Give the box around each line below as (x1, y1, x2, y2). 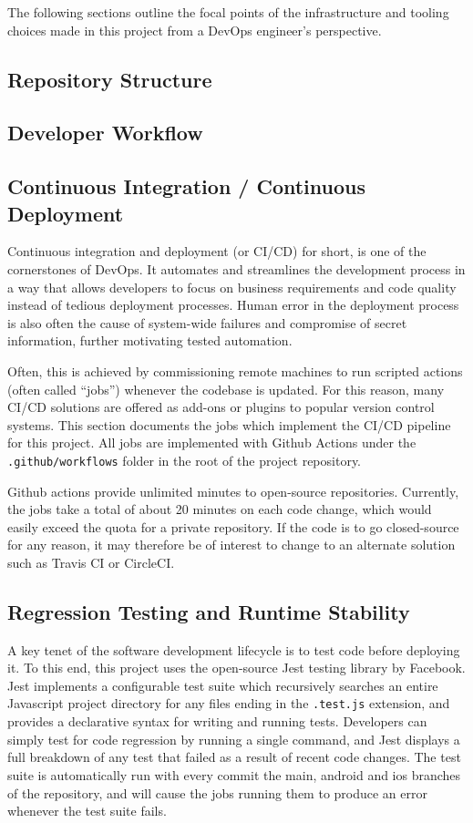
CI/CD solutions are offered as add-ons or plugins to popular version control (7, 397, 435, 417)
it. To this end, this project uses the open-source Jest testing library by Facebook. (7, 658, 466, 677)
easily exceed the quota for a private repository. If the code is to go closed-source (7, 517, 459, 536)
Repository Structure (7, 65, 212, 93)
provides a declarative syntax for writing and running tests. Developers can (7, 712, 427, 731)
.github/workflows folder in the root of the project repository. (7, 450, 362, 469)
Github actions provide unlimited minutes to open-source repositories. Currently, (7, 481, 459, 500)
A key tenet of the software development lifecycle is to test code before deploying (7, 640, 460, 659)
